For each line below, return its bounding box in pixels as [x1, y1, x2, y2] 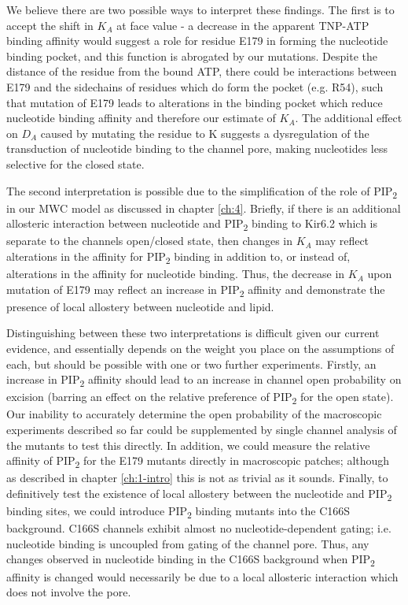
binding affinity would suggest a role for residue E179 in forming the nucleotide [6, 32, 388, 49]
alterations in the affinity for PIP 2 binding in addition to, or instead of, [6, 247, 351, 266]
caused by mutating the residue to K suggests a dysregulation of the [40, 124, 369, 141]
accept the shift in [6, 17, 94, 33]
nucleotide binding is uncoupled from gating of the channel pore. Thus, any [6, 535, 369, 551]
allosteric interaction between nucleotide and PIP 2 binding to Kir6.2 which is [6, 215, 378, 234]
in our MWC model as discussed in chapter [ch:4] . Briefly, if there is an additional [6, 199, 401, 216]
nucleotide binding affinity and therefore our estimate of [6, 109, 276, 126]
